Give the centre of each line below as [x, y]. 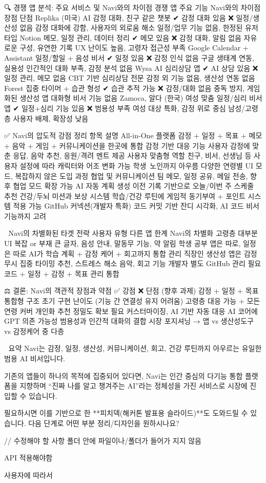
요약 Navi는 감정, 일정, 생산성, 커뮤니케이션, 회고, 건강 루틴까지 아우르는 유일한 [135, 348]
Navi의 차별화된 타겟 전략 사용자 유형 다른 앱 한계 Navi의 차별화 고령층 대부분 [133, 233]
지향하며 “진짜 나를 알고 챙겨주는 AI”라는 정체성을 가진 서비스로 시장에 [134, 386]
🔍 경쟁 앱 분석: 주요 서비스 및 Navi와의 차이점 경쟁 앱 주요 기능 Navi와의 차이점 [132, 7]
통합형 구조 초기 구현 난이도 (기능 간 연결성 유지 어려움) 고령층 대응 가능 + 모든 [132, 301]
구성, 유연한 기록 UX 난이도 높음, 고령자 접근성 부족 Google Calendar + [134, 48]
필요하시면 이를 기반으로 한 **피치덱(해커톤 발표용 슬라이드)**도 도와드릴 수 [126, 413]
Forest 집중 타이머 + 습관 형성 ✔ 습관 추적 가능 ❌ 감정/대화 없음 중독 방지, [125, 88]
